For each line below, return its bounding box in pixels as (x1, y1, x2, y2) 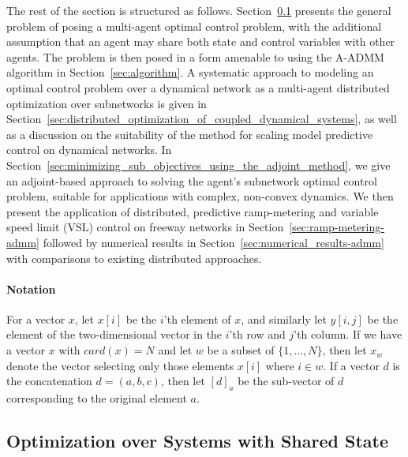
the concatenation (6, 373, 92, 389)
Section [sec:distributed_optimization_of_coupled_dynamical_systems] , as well (6, 111, 397, 127)
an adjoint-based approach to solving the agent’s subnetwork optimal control (6, 172, 377, 189)
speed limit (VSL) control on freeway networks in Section (6, 219, 284, 235)
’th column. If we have (294, 326, 402, 343)
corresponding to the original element (6, 390, 187, 406)
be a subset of (207, 342, 275, 358)
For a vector (6, 310, 66, 327)
